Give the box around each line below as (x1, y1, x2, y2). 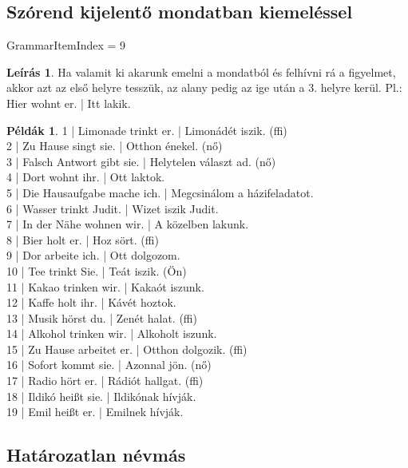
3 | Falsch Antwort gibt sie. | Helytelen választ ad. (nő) (6, 153, 276, 169)
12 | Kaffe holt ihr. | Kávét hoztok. (6, 294, 176, 311)
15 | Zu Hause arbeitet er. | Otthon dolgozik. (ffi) (6, 340, 248, 357)
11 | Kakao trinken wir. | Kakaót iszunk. (6, 278, 204, 295)
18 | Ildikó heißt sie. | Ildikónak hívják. (6, 387, 196, 404)
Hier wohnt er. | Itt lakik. (6, 94, 131, 111)
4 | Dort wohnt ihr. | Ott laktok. (6, 169, 165, 185)
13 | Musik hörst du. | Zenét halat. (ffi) (6, 309, 197, 326)
